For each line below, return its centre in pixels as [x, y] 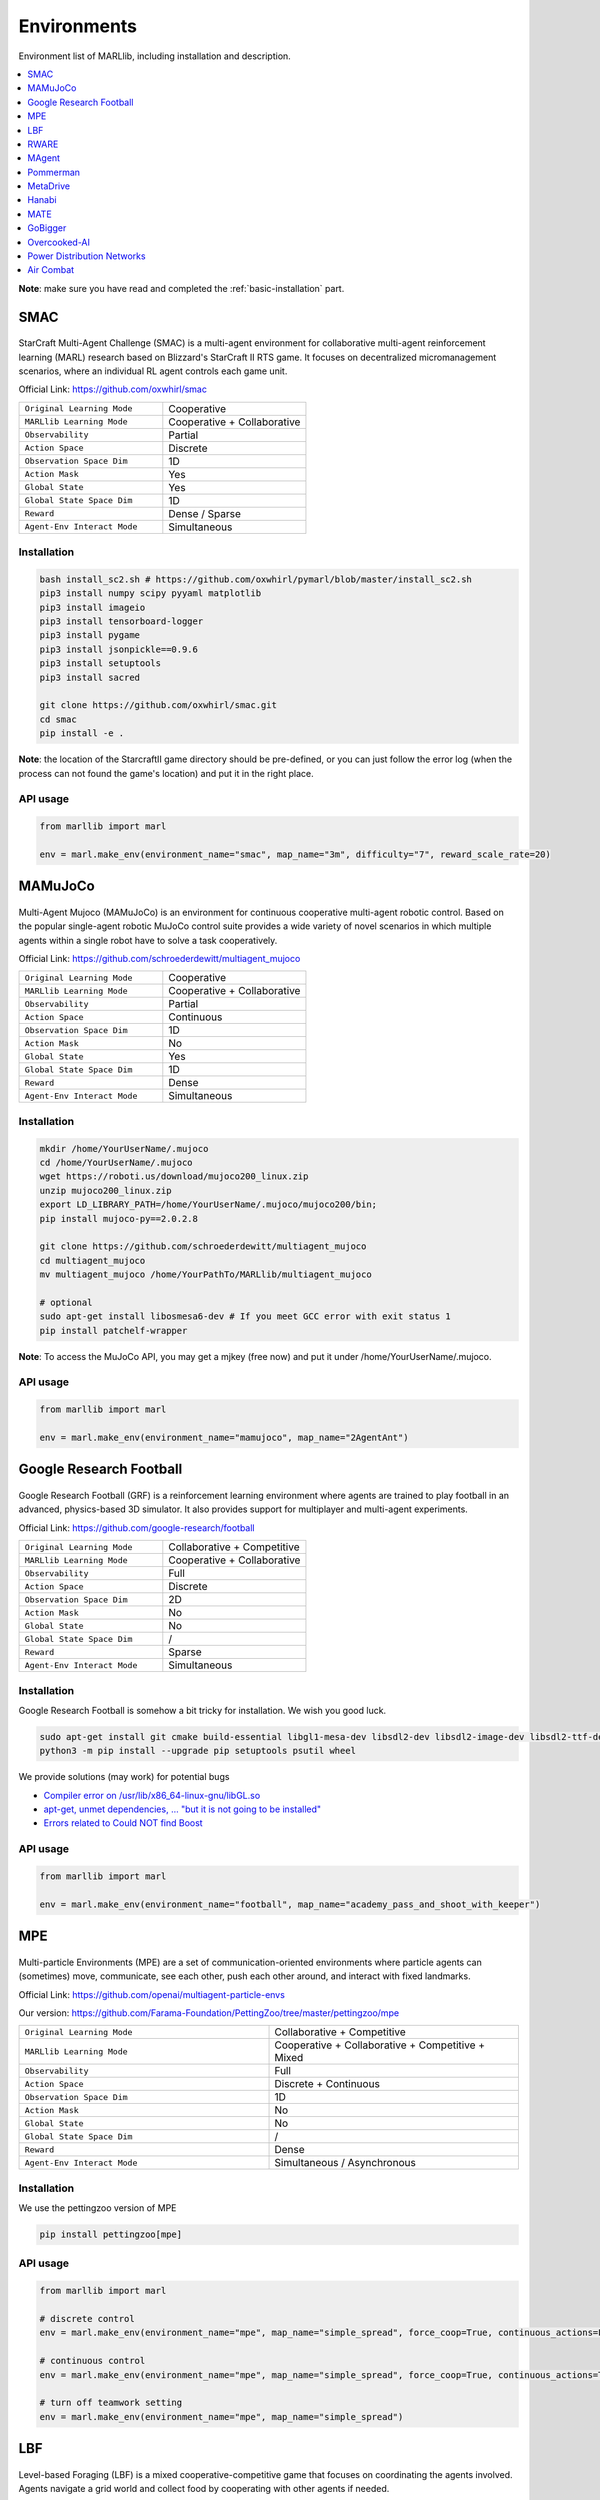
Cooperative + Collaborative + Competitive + [379, 2045]
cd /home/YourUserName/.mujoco [116, 1163]
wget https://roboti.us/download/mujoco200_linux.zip [174, 1176]
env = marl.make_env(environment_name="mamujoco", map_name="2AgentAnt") [224, 1438]
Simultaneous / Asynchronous [345, 2163]
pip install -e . [82, 733]
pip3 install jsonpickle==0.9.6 [119, 649]
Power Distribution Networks [86, 256]
